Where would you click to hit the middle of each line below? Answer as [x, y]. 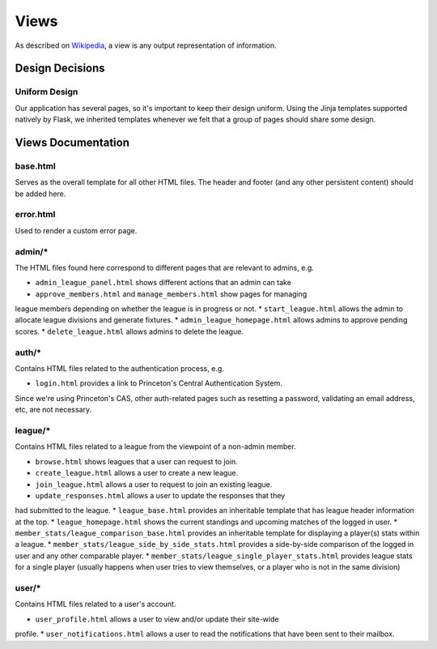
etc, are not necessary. [53, 410]
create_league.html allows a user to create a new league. [137, 473]
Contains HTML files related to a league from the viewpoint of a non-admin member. [155, 446]
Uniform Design [47, 92]
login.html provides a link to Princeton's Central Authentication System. [159, 383]
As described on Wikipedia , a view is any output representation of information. [146, 45]
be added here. [40, 194]
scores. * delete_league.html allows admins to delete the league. [129, 331]
